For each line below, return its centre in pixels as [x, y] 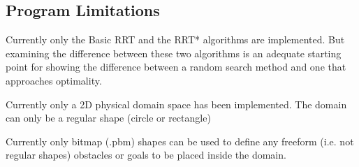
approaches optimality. [54, 80]
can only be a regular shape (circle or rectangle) [108, 118]
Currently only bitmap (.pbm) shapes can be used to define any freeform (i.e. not [180, 141]
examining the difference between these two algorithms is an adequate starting [174, 53]
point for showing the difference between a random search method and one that [176, 67]
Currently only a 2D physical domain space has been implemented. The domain [176, 104]
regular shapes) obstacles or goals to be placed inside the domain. [146, 155]
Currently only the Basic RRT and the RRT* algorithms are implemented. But [175, 39]
